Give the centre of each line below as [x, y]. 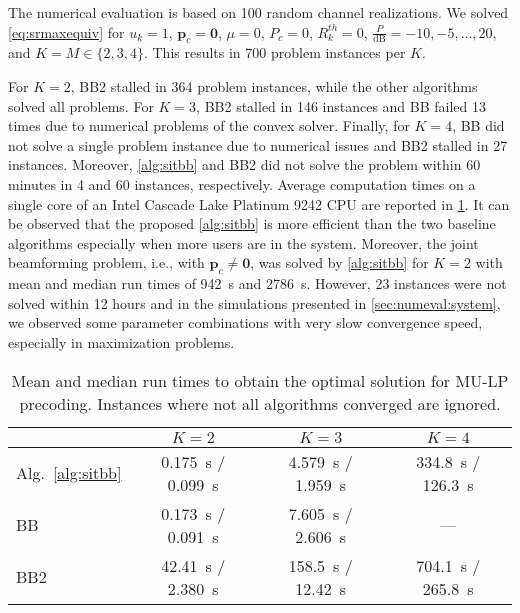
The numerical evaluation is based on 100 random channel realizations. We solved [258, 12]
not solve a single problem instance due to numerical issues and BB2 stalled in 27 [258, 144]
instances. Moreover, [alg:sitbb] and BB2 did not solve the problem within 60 [244, 164]
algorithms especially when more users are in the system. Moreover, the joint [243, 242]
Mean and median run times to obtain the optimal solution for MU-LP [260, 380]
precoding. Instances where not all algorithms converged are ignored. [260, 403]
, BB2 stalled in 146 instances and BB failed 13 [341, 105]
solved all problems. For [81, 105]
